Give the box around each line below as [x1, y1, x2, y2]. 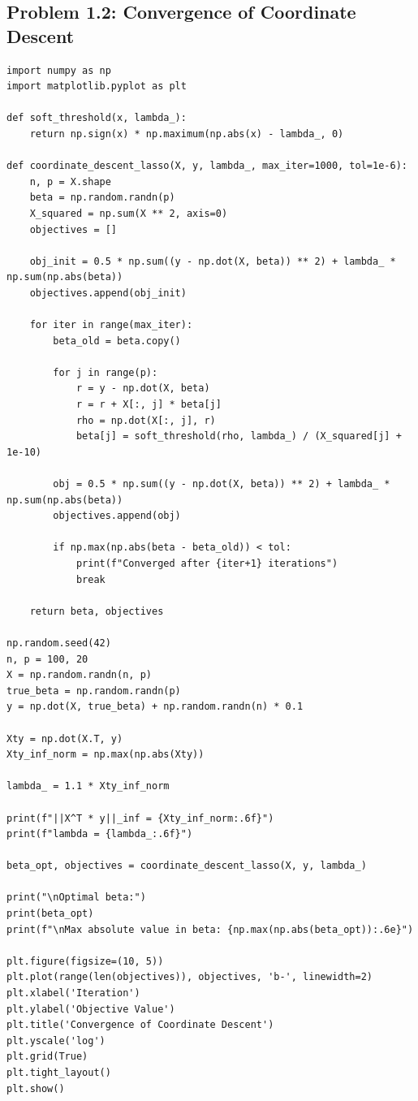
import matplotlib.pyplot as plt [6, 80, 187, 93]
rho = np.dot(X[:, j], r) [75, 414, 216, 426]
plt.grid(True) [6, 1051, 88, 1063]
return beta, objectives [29, 605, 164, 617]
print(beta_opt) [6, 908, 94, 920]
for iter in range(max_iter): [29, 319, 193, 331]
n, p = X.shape [29, 175, 111, 188]
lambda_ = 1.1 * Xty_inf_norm [6, 780, 170, 792]
